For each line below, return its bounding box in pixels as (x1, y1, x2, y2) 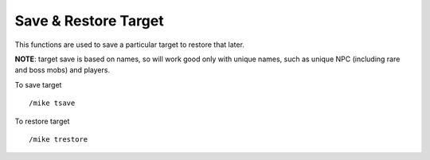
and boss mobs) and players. (14, 65, 111, 75)
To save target (14, 80, 62, 89)
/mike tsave (29, 99, 76, 107)
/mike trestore (29, 135, 88, 143)
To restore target (14, 116, 70, 126)
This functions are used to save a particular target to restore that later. (14, 40, 244, 49)
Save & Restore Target (14, 12, 164, 29)
